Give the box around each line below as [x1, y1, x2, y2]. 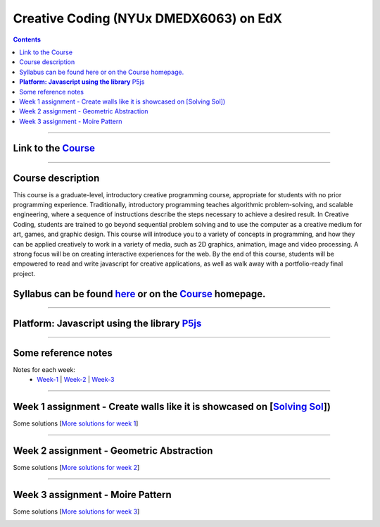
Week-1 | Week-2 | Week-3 [37, 376, 115, 384]
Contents [13, 35, 42, 44]
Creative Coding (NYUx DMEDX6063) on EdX [13, 11, 283, 26]
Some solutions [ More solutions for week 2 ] [13, 463, 140, 471]
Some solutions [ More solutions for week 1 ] [13, 419, 139, 428]
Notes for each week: [13, 365, 75, 373]
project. [13, 269, 36, 278]
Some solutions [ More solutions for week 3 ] [13, 507, 140, 516]
